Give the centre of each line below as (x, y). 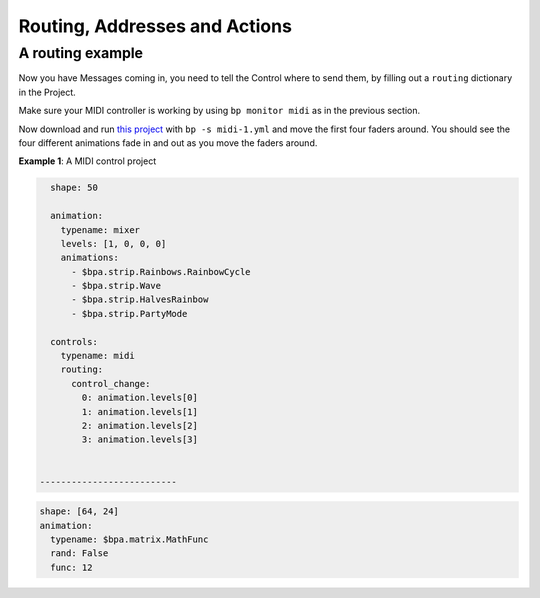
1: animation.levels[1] (140, 411)
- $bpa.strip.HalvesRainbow (140, 299)
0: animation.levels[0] (140, 398)
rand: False (79, 553)
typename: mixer (100, 229)
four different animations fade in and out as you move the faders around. (168, 142)
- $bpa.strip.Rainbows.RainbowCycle (161, 271)
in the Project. (47, 92)
